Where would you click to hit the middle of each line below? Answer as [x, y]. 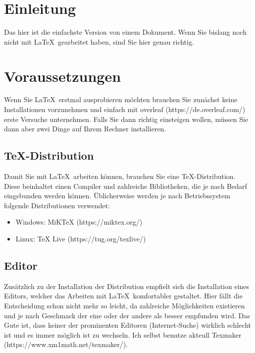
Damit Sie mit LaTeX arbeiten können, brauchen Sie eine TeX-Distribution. [120, 176]
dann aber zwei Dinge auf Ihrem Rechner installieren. [85, 129]
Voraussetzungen [63, 76]
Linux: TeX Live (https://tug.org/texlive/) [81, 238]
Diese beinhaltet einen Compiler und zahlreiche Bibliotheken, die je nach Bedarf [126, 186]
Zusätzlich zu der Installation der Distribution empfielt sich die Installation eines [127, 286]
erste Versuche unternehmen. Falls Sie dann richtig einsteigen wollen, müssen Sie [126, 119]
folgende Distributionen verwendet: [57, 205]
